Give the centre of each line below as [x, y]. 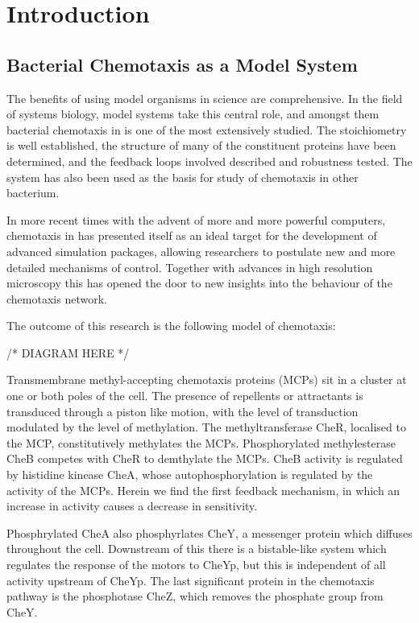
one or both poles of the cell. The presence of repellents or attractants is [185, 396]
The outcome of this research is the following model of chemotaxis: [171, 326]
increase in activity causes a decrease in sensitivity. [132, 506]
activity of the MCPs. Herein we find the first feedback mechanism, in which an [203, 490]
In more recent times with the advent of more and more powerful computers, [196, 219]
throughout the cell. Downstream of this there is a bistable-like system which [197, 549]
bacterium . [33, 193]
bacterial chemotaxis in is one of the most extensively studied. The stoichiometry [207, 129]
